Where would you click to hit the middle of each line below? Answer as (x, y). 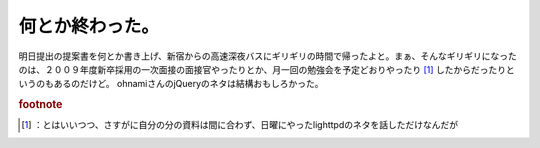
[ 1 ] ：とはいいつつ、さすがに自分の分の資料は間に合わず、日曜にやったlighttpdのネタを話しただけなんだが (240, 125)
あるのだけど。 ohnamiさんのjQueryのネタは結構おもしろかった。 (188, 84)
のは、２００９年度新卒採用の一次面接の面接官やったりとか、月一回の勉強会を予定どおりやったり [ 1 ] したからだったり (262, 69)
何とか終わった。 (89, 26)
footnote (40, 105)
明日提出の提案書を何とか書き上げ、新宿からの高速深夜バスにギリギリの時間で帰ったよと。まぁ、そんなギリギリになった (267, 56)
